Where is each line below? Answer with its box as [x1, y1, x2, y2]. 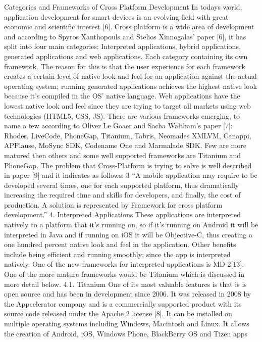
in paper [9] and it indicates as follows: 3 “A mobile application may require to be [4, 170, 257, 180]
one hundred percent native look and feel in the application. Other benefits [4, 239, 236, 250]
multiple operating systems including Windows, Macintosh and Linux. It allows [4, 318, 249, 328]
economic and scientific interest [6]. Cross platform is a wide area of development [4, 21, 254, 32]
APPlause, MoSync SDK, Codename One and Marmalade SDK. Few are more [4, 140, 246, 151]
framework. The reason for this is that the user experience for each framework [4, 61, 245, 71]
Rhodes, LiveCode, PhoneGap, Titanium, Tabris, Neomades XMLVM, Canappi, [4, 130, 251, 140]
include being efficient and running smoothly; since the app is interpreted [4, 249, 231, 259]
